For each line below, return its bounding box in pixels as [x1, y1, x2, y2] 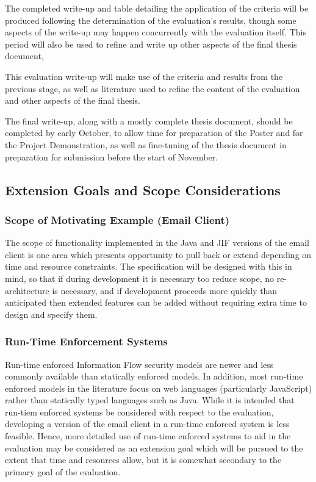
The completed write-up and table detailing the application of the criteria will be [5, 2, 309, 14]
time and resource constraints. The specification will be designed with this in [5, 260, 292, 273]
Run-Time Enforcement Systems [5, 334, 168, 349]
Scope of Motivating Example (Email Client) [5, 212, 230, 227]
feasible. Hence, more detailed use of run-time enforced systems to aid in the [5, 430, 291, 442]
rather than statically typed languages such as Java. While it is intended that [5, 394, 295, 406]
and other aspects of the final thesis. [5, 94, 141, 107]
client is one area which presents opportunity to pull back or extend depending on [5, 248, 312, 261]
